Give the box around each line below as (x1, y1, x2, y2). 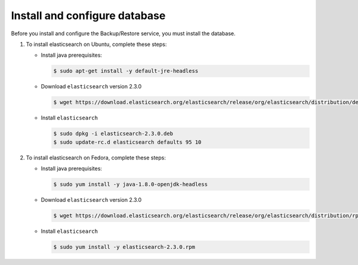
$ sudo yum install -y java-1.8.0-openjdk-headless (53, 181, 208, 187)
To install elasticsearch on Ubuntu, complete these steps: (26, 41, 167, 48)
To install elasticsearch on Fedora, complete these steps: (26, 154, 166, 161)
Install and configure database (11, 9, 166, 22)
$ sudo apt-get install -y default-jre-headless (53, 67, 199, 75)
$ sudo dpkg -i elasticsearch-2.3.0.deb (53, 130, 173, 137)
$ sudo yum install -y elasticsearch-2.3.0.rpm (53, 244, 195, 250)
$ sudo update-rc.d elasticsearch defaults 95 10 (53, 138, 202, 146)
